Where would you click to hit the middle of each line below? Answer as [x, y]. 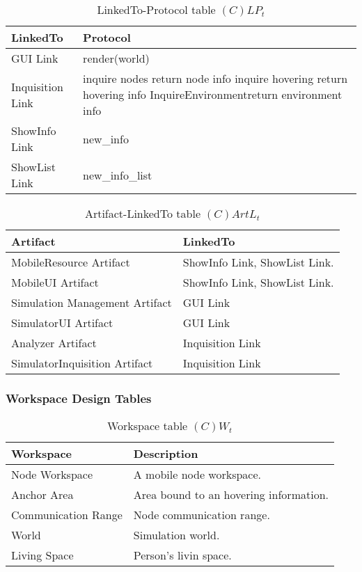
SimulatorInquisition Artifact [82, 363]
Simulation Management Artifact [92, 302]
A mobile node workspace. [197, 475]
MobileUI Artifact [55, 282]
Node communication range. [202, 515]
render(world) [116, 58]
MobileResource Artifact [71, 262]
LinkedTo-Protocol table [156, 9]
